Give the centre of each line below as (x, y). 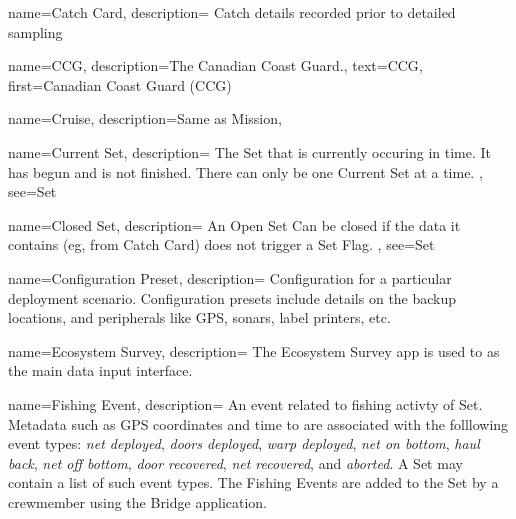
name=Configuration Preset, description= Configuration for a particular (230, 277)
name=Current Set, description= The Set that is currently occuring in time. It (250, 151)
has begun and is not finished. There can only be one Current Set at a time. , (245, 171)
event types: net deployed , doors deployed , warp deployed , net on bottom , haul (244, 443)
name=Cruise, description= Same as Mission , (145, 118)
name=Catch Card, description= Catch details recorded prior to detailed (232, 12)
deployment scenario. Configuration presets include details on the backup (232, 297)
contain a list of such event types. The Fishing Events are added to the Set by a (253, 482)
